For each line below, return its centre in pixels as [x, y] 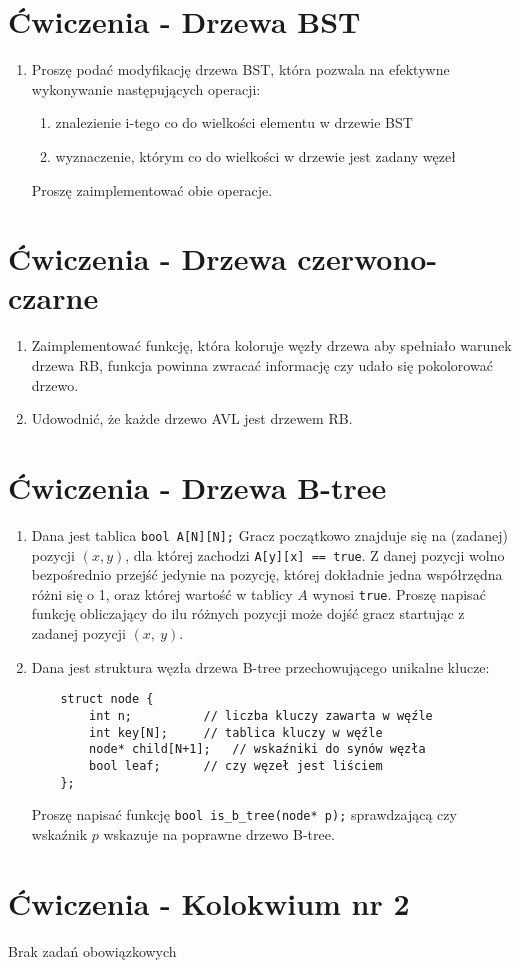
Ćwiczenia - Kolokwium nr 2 [209, 902]
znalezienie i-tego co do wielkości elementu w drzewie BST [234, 122]
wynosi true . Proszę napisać [399, 593]
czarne [53, 297]
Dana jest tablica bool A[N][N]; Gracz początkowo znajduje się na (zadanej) [270, 534]
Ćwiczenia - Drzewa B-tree [197, 486]
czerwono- [367, 258]
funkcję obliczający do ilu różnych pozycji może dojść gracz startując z [248, 613]
